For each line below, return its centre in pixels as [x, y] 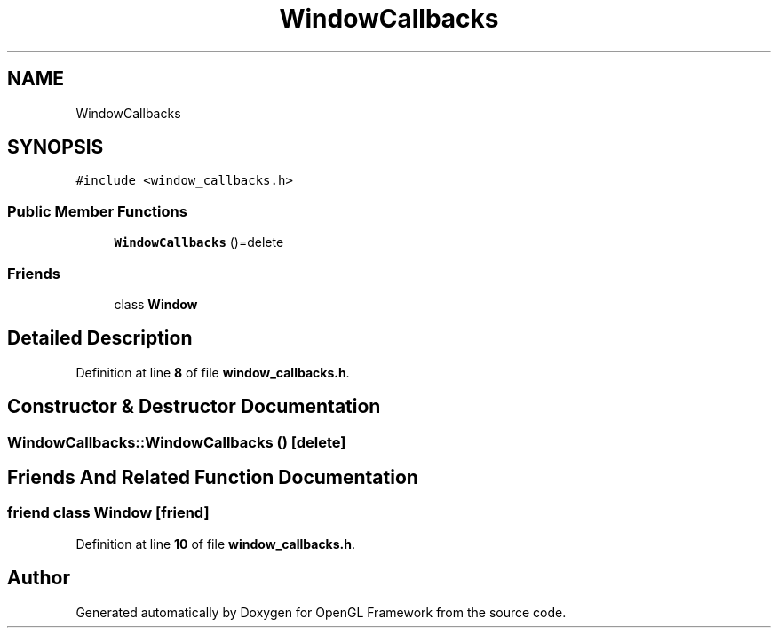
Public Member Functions [97, 211]
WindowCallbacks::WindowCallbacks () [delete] [177, 442]
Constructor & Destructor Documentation [194, 407]
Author [39, 578]
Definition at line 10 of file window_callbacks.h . [216, 544]
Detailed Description [100, 338]
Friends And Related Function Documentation [213, 478]
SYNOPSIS [56, 147]
